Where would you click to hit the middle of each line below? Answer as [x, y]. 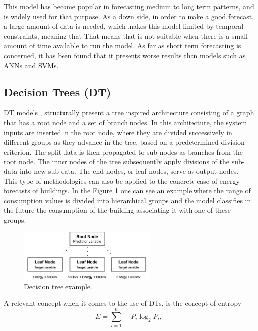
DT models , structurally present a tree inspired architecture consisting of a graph [129, 113]
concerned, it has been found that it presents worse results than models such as [125, 55]
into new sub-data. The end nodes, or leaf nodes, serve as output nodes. [129, 171]
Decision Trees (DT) [58, 92]
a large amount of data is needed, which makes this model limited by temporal [124, 26]
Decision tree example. [58, 286]
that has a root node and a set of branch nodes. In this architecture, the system [126, 122]
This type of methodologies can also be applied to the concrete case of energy [122, 181]
